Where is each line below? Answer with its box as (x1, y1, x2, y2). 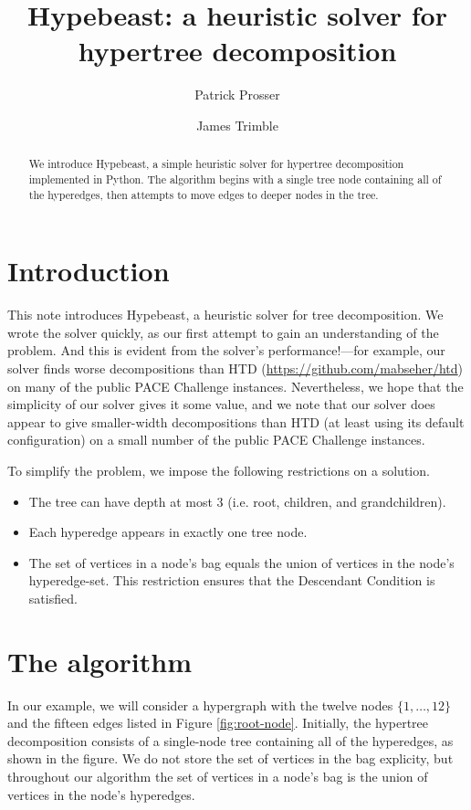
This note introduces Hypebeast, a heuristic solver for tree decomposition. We (7, 305, 444, 324)
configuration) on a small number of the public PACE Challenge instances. (7, 430, 425, 449)
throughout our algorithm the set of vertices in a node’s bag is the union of (7, 767, 428, 786)
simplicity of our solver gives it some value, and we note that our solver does (7, 394, 435, 414)
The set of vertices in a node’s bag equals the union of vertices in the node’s (28, 552, 455, 572)
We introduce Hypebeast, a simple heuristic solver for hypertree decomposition (28, 156, 404, 172)
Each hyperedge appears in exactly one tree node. (28, 522, 308, 542)
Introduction (7, 252, 170, 289)
